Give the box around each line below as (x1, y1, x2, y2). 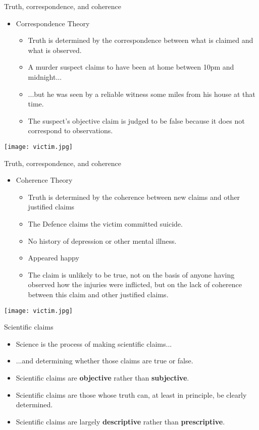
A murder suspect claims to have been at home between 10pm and (28, 62, 234, 72)
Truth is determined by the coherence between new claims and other (28, 191, 240, 202)
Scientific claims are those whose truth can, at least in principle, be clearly (16, 389, 247, 400)
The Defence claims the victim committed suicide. (28, 218, 183, 229)
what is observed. (28, 44, 82, 55)
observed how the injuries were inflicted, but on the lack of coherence (28, 279, 242, 290)
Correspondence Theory (16, 18, 90, 28)
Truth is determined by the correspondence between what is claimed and (28, 35, 253, 45)
